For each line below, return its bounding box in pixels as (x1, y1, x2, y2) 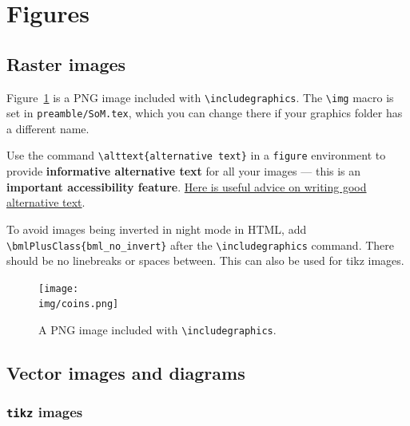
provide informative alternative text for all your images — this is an (6, 163, 361, 179)
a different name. (6, 120, 90, 136)
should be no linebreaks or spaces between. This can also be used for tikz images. (6, 252, 404, 269)
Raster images (6, 51, 126, 76)
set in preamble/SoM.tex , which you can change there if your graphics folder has (6, 105, 403, 121)
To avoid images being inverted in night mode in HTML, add (6, 220, 307, 237)
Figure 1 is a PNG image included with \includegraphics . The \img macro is (6, 89, 394, 105)
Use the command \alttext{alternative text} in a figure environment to (6, 147, 386, 164)
